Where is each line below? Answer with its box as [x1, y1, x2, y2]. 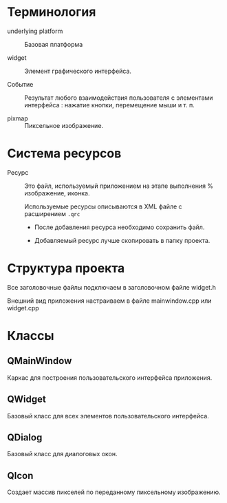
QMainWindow [7, 355, 72, 367]
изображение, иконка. [24, 189, 90, 197]
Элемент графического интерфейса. [24, 67, 132, 75]
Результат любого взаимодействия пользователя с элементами [24, 94, 213, 102]
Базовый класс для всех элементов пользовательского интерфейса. [7, 411, 210, 420]
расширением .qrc [24, 209, 80, 217]
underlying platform [7, 27, 63, 35]
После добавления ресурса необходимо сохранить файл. [34, 223, 205, 231]
